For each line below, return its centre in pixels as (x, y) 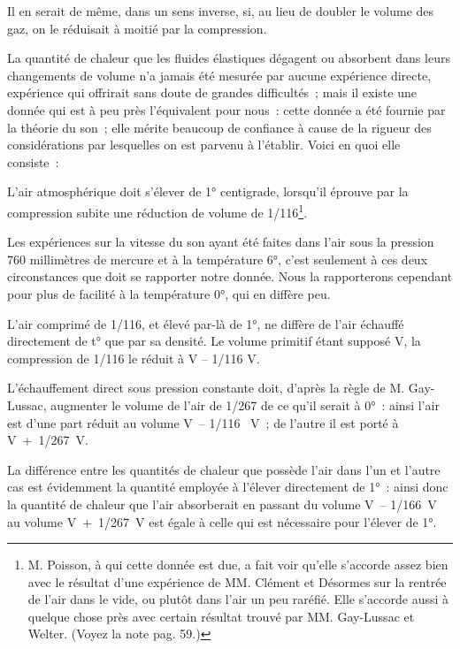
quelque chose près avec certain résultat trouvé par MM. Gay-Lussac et (221, 616)
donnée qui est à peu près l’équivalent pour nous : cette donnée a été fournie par (226, 109)
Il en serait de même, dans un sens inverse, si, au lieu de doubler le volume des (221, 11)
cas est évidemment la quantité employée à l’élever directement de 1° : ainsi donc (228, 487)
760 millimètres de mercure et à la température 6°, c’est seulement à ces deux (218, 259)
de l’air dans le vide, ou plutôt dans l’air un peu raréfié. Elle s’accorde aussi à (238, 599)
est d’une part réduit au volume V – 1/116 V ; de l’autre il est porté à (203, 422)
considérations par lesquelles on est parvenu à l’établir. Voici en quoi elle (204, 145)
